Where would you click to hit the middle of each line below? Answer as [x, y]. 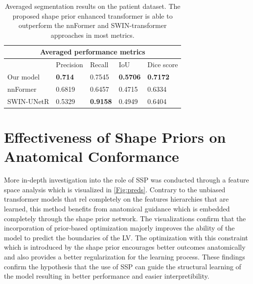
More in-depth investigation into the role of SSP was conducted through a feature [126, 180]
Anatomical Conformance [92, 156]
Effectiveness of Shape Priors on [115, 137]
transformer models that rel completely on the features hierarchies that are [116, 199]
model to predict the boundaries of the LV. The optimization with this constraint [126, 237]
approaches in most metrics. [92, 35]
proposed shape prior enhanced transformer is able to [92, 15]
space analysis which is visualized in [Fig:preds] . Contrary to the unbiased [115, 189]
